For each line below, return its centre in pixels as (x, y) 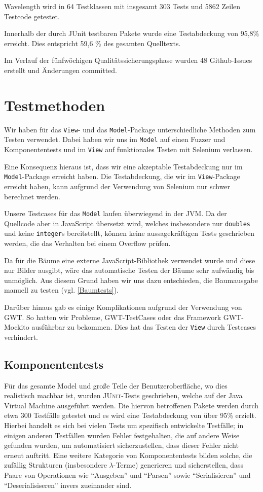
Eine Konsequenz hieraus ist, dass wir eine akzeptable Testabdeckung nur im (123, 166)
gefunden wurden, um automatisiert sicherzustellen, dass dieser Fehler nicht (121, 445)
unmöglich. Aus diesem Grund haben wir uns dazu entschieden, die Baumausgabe (131, 280)
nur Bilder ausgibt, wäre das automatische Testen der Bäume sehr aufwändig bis (129, 270)
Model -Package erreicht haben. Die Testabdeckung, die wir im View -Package (122, 176)
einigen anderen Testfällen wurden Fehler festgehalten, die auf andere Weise (122, 435)
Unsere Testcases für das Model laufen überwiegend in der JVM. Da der (116, 213)
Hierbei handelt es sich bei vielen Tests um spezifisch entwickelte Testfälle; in (124, 425)
